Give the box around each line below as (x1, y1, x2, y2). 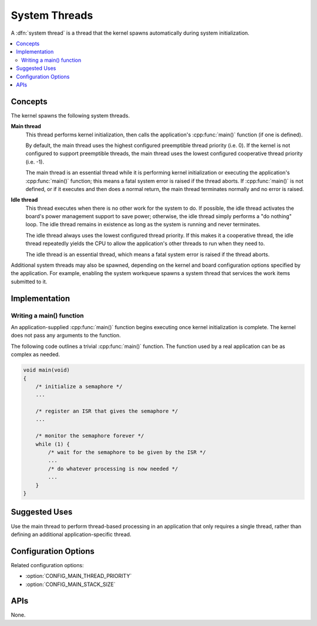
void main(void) (23, 367, 70, 373)
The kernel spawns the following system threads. (11, 112, 130, 119)
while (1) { (35, 441, 70, 447)
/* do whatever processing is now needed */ (48, 465, 178, 472)
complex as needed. (11, 351, 60, 358)
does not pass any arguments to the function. (11, 332, 122, 339)
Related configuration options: (11, 561, 85, 568)
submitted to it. (11, 278, 48, 285)
